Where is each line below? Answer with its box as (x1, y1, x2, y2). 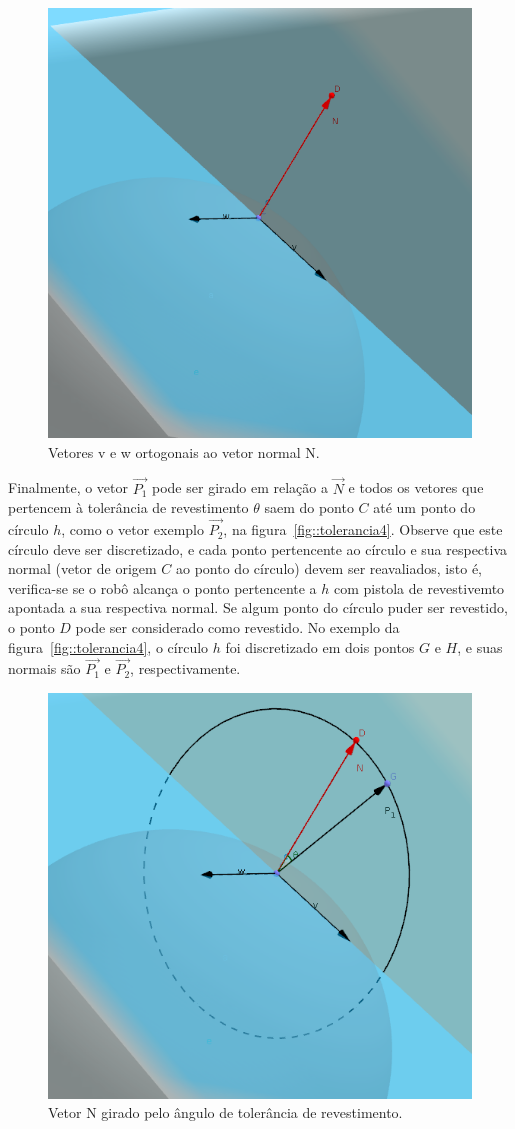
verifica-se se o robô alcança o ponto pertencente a (8, 577, 317, 598)
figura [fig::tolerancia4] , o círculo (8, 636, 209, 657)
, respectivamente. (130, 658, 241, 679)
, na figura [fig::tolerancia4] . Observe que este (223, 519, 503, 540)
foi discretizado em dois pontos (225, 636, 415, 657)
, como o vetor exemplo (61, 519, 204, 540)
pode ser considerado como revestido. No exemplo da (75, 617, 400, 638)
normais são (8, 658, 81, 679)
